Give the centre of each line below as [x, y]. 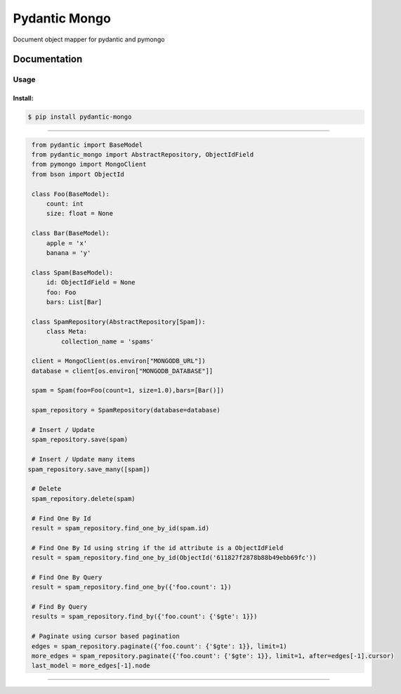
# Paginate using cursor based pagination [106, 636]
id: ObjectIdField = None [91, 282]
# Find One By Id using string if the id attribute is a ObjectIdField [158, 548]
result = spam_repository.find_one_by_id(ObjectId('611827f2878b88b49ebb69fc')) [175, 558]
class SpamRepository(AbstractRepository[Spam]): [119, 322]
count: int [65, 204]
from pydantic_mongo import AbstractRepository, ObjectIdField [143, 155]
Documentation [48, 59]
